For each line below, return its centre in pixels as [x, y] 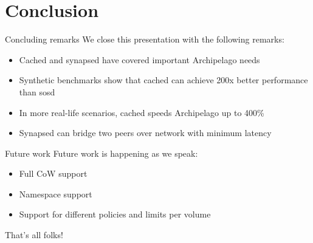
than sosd [37, 91]
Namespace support [56, 193]
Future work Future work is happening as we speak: [101, 153]
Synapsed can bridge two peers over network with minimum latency [145, 133]
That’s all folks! [34, 235]
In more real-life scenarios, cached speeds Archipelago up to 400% [142, 112]
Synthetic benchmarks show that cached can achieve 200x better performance [163, 80]
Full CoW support [53, 173]
